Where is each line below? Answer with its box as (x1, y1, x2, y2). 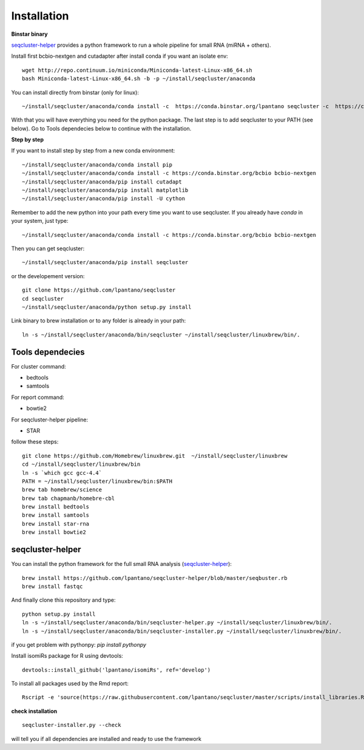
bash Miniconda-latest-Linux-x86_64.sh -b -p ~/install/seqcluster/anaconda (22, 75, 256, 82)
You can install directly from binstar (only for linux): (11, 89, 140, 96)
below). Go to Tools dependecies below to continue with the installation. (11, 124, 192, 132)
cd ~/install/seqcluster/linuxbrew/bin (22, 461, 141, 468)
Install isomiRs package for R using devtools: (11, 652, 124, 660)
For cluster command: (11, 363, 66, 370)
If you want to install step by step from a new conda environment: (11, 147, 175, 154)
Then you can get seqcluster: (11, 245, 85, 252)
